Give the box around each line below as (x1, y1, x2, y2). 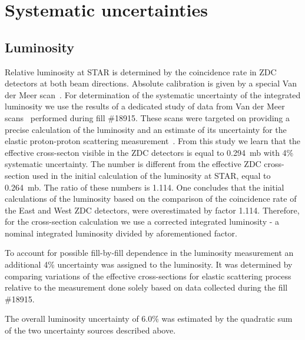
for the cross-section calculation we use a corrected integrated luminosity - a (5, 215, 280, 228)
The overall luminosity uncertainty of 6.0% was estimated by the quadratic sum (5, 312, 293, 325)
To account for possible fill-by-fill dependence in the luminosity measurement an (5, 246, 294, 259)
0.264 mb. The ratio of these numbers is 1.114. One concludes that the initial (5, 181, 284, 193)
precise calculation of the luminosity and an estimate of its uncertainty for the (5, 123, 287, 135)
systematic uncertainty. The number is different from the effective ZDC (5, 158, 261, 170)
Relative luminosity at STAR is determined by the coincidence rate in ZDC (5, 65, 277, 78)
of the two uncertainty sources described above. (5, 324, 176, 336)
